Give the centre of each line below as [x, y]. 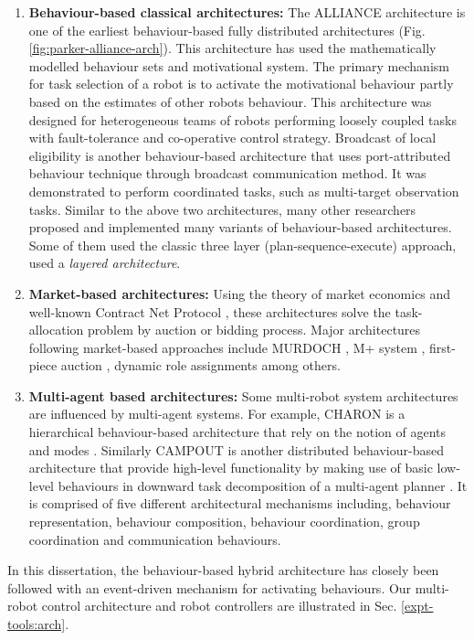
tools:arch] [37, 624]
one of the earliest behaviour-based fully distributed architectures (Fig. [227, 30]
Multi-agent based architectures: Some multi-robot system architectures [243, 395]
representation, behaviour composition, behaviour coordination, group [224, 522]
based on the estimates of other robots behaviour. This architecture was [230, 101]
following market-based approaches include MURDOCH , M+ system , [227, 347]
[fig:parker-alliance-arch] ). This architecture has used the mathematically [232, 48]
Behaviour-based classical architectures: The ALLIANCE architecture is [247, 12]
